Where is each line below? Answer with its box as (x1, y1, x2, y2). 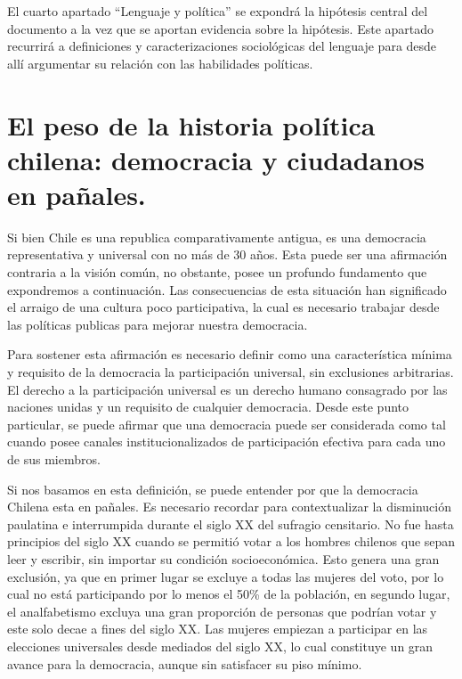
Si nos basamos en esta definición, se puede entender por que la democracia (7, 479, 418, 498)
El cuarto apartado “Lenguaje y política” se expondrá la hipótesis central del (7, 2, 428, 20)
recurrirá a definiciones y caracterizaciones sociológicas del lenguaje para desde (7, 37, 437, 55)
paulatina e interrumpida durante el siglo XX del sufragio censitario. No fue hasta (7, 514, 454, 533)
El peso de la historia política (7, 106, 376, 143)
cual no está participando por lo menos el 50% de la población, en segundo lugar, (7, 585, 450, 603)
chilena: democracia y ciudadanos (7, 141, 426, 177)
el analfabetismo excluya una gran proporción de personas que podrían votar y (7, 601, 437, 620)
